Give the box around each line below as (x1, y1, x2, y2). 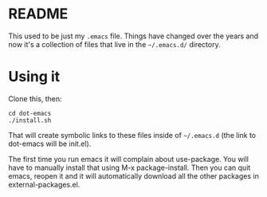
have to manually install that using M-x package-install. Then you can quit (8, 163, 251, 172)
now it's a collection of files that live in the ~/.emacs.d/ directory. (8, 39, 221, 49)
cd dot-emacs (8, 109, 52, 117)
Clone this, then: (8, 93, 62, 104)
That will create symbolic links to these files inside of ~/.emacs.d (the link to (8, 130, 257, 140)
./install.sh (8, 116, 52, 124)
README (8, 5, 69, 23)
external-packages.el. (8, 179, 80, 189)
